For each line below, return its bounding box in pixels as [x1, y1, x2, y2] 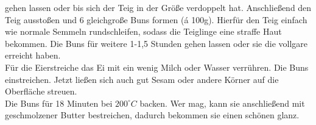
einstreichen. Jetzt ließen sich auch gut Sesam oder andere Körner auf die [5, 73, 279, 85]
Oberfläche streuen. [5, 85, 77, 98]
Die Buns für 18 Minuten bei [5, 96, 113, 109]
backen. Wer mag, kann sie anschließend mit [139, 96, 305, 109]
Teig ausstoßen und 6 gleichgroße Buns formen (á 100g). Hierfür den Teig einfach [5, 13, 307, 26]
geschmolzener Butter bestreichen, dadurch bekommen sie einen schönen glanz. [5, 109, 300, 121]
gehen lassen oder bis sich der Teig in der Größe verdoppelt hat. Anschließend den [5, 1, 312, 13]
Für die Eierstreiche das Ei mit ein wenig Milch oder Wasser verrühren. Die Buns [5, 60, 309, 73]
